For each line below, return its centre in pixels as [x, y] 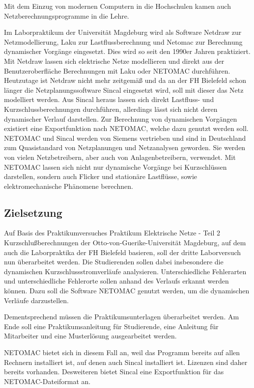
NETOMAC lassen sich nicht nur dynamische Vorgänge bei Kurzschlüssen [115, 167]
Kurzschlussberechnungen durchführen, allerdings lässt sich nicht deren [111, 109]
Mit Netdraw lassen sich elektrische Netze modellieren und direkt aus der [114, 61]
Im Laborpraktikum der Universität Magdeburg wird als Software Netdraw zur [123, 32]
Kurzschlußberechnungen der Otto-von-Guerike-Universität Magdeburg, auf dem [125, 243]
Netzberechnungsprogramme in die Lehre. [67, 15]
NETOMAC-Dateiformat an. [47, 381]
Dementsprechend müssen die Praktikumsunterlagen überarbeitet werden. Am [122, 317]
